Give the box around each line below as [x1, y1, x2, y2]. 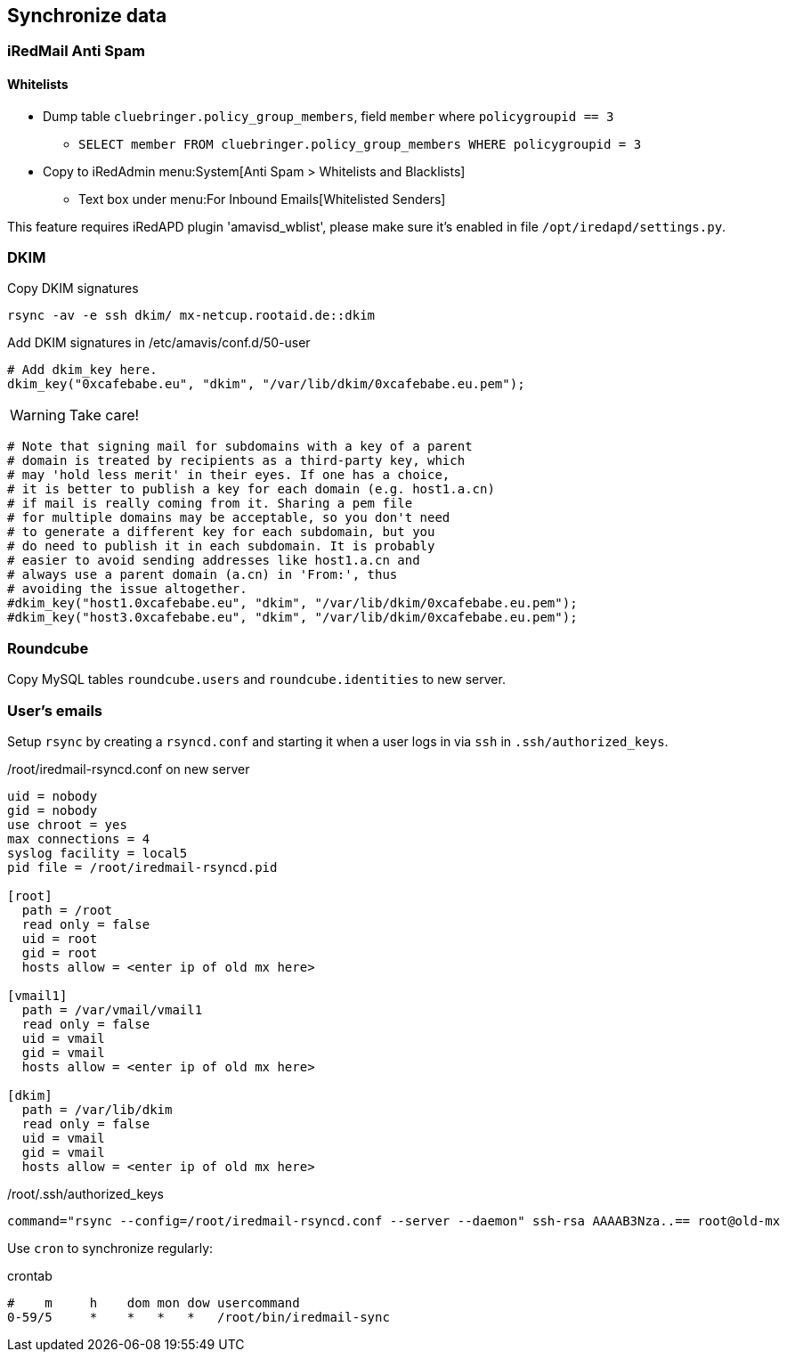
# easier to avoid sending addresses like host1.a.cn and [7, 553, 420, 568]
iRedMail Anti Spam [7, 42, 145, 61]
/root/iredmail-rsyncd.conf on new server [7, 761, 250, 777]
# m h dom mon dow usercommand [7, 1295, 300, 1310]
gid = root [21, 945, 98, 960]
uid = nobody [7, 788, 98, 803]
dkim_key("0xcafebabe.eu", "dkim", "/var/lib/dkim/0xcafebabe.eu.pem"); [7, 377, 525, 392]
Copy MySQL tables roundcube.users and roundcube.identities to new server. [7, 671, 506, 688]
